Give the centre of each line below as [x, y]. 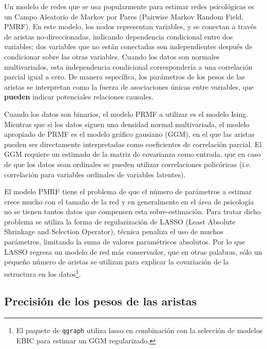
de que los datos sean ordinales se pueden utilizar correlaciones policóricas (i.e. [128, 164]
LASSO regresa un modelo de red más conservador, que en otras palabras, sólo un [133, 251]
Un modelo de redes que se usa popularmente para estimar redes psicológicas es [129, 6]
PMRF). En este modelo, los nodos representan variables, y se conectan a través [130, 26]
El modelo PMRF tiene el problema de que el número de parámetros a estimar [128, 191]
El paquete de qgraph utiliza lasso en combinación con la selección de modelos [139, 330]
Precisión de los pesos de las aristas [101, 301]
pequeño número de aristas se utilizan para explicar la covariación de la [117, 262]
